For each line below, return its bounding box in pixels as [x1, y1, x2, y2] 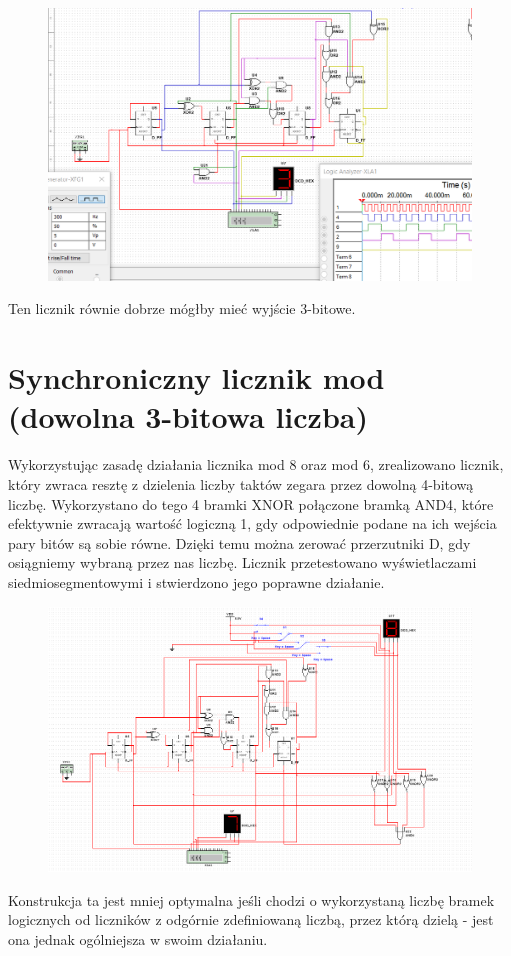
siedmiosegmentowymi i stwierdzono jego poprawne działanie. [8, 571, 385, 592]
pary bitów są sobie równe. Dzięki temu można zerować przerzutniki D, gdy [8, 532, 471, 553]
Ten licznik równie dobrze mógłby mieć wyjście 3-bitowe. [8, 298, 356, 319]
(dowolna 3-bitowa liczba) [8, 396, 368, 437]
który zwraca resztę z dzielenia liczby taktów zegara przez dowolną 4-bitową [8, 473, 474, 494]
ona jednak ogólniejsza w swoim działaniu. [8, 928, 268, 949]
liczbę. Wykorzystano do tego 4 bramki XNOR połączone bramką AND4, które [8, 493, 494, 514]
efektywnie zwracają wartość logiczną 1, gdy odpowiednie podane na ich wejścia [8, 513, 497, 534]
